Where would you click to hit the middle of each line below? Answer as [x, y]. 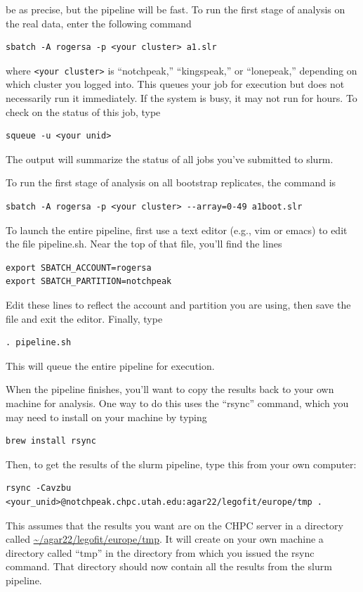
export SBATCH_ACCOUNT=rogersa [79, 268]
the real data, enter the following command [99, 23]
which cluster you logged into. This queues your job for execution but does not [175, 84]
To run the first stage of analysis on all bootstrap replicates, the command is [171, 182]
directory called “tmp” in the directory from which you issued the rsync [160, 552]
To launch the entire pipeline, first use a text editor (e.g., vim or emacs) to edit [177, 230]
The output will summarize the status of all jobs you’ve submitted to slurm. [170, 159]
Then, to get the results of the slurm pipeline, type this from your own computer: [181, 464]
